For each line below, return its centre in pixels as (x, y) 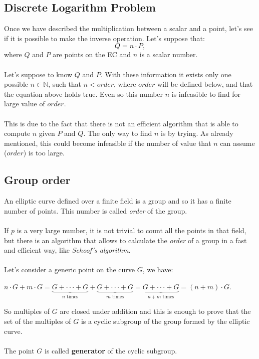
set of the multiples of (38, 321)
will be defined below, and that (205, 84)
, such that (65, 84)
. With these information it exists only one (166, 74)
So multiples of (27, 311)
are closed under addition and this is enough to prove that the (155, 311)
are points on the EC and (92, 54)
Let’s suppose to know (38, 74)
